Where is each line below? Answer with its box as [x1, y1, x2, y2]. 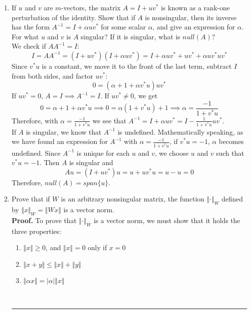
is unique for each [76, 147, 130, 158]
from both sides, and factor [11, 70, 94, 81]
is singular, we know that [25, 126, 101, 137]
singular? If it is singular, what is [80, 31, 180, 41]
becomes [219, 136, 244, 146]
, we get [134, 90, 158, 101]
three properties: [11, 226, 61, 236]
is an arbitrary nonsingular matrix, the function [61, 194, 204, 204]
